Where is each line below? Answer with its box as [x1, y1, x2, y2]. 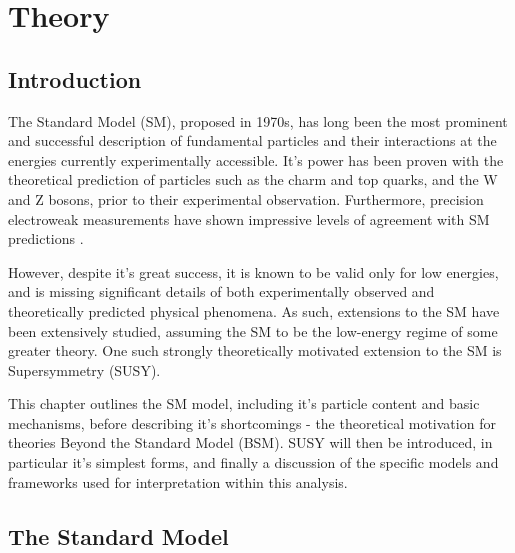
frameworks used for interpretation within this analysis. [8, 471, 348, 492]
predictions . [8, 228, 84, 249]
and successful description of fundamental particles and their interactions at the [8, 130, 497, 151]
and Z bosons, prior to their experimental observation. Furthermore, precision [8, 188, 484, 209]
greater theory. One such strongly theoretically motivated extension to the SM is [8, 340, 502, 361]
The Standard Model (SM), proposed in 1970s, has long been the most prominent [8, 110, 508, 131]
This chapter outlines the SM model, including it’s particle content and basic [8, 393, 480, 414]
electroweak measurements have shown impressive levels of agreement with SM [8, 208, 490, 229]
